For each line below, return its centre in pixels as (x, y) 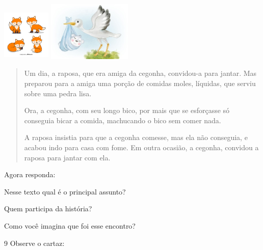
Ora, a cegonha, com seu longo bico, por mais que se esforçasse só (127, 110)
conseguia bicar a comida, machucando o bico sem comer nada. (123, 120)
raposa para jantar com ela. (67, 157)
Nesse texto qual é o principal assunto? (65, 191)
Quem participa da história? (48, 209)
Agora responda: (30, 174)
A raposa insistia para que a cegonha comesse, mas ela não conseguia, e (136, 137)
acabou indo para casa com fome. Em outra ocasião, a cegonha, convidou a (141, 147)
